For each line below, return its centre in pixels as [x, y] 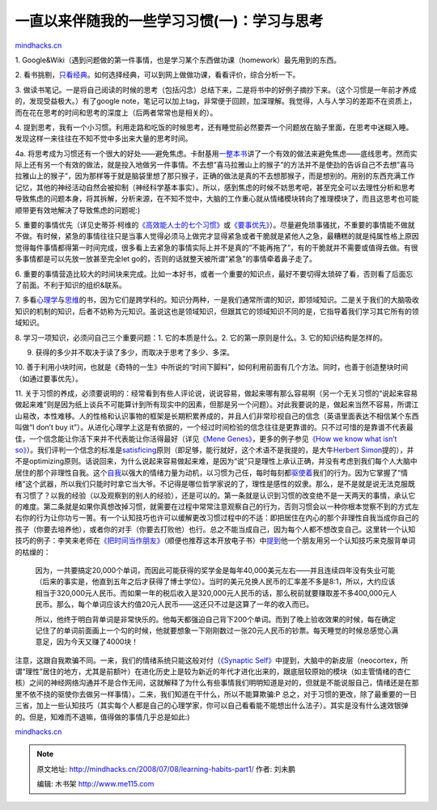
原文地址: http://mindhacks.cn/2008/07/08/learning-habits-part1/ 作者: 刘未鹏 [166, 769]
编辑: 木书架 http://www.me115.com [95, 784]
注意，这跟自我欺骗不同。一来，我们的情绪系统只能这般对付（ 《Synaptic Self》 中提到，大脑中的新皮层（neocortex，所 [212, 660]
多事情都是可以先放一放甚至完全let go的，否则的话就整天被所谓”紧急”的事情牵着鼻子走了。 [166, 259]
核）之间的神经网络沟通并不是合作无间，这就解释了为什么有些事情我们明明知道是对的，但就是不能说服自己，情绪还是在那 [217, 683]
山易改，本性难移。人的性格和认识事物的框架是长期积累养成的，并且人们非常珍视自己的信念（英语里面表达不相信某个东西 [217, 416]
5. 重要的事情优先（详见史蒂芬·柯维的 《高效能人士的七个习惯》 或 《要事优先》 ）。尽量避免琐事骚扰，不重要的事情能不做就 [215, 225]
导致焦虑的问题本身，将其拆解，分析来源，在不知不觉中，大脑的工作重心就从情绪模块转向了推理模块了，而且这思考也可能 [217, 199]
